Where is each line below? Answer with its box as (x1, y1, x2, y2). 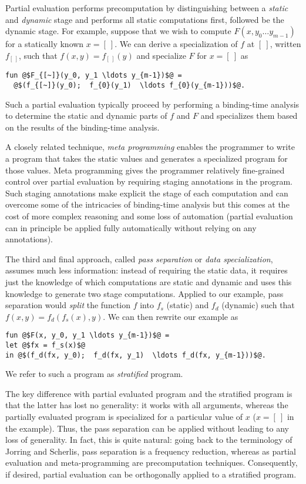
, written (270, 38, 301, 50)
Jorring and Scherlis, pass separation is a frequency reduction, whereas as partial (5, 445, 296, 457)
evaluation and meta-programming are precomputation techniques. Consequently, (5, 456, 298, 469)
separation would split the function (5, 299, 131, 311)
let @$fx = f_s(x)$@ (5, 341, 86, 349)
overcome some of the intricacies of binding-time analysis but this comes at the (5, 198, 290, 211)
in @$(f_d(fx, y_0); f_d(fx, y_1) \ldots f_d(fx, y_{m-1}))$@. (5, 351, 266, 359)
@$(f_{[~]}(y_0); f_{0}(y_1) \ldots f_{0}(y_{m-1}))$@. (14, 81, 246, 89)
